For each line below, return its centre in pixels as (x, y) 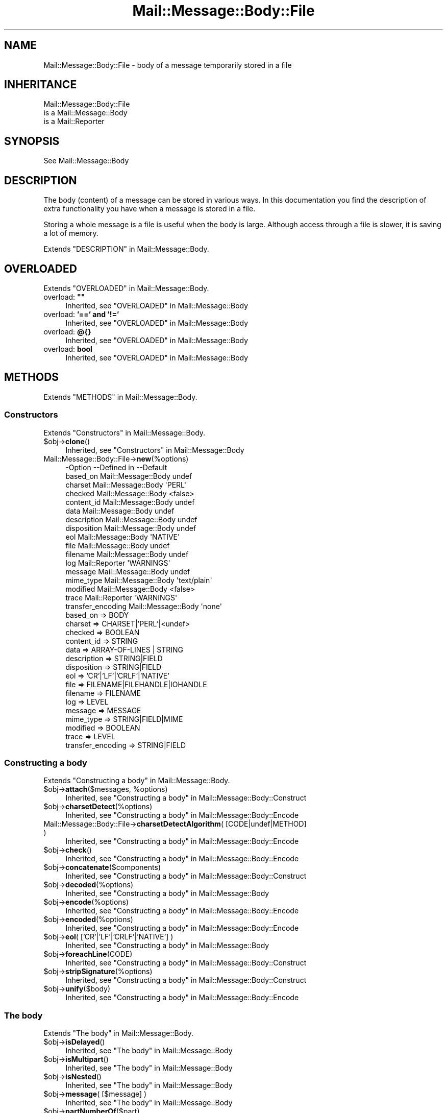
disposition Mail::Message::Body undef (131, 528)
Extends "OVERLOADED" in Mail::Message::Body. (126, 288)
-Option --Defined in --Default (116, 467)
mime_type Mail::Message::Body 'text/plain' (139, 580)
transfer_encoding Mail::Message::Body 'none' (144, 606)
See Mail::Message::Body (86, 161)
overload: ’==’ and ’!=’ (81, 314)
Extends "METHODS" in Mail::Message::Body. (120, 397)
